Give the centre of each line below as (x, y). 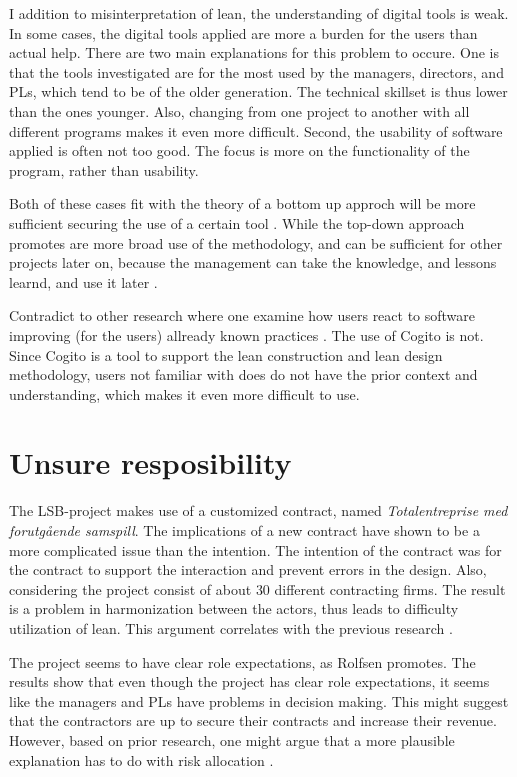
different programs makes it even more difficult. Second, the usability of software (256, 130)
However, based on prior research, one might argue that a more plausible (232, 739)
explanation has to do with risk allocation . (141, 759)
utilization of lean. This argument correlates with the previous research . (231, 627)
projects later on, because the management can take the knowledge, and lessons (253, 262)
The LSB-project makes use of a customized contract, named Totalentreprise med (258, 510)
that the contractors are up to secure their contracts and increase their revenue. (253, 720)
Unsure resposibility (150, 462)
